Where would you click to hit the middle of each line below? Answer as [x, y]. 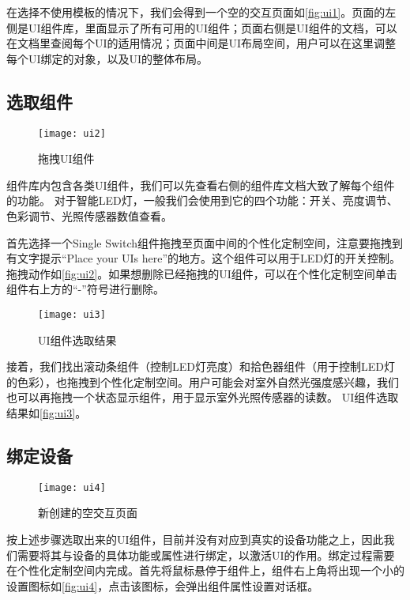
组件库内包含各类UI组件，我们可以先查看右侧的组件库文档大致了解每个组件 [201, 185]
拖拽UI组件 [66, 158]
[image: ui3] [72, 314]
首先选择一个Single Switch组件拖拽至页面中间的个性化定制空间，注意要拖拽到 [205, 242]
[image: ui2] [72, 133]
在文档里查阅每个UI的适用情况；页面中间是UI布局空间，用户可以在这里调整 [201, 43]
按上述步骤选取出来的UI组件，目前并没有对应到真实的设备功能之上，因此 [195, 540]
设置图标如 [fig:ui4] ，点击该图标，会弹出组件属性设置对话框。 [163, 585]
